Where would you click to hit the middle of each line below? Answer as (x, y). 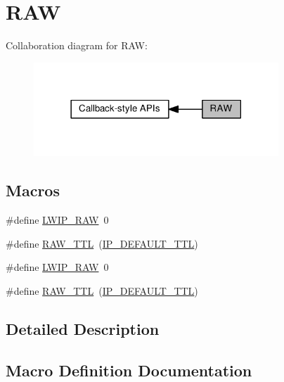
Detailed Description (83, 328)
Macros (33, 190)
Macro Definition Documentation (129, 370)
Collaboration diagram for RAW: (77, 45)
